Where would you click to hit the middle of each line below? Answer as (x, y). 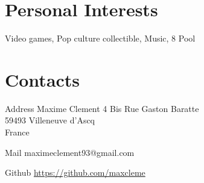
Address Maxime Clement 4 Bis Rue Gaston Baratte (102, 108)
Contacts (43, 79)
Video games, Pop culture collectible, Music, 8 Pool (100, 38)
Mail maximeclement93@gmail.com (70, 152)
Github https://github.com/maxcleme (75, 172)
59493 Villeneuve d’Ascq (50, 120)
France (17, 132)
